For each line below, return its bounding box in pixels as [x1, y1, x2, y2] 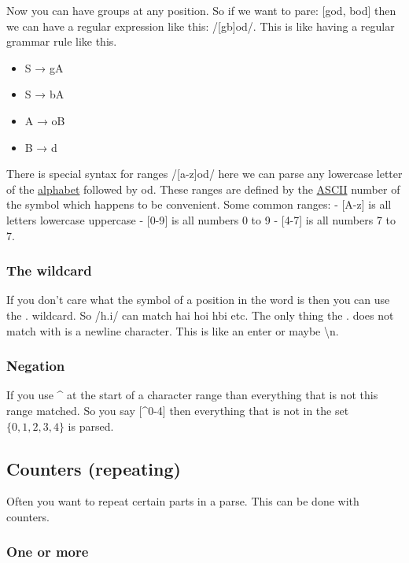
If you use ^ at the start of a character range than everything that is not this [6, 387, 378, 403]
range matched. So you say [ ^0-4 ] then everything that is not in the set [6, 402, 349, 418]
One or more [6, 542, 89, 561]
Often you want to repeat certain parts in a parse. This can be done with [6, 493, 359, 509]
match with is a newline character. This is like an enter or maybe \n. [6, 322, 339, 339]
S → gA [24, 59, 64, 76]
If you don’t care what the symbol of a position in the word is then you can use [6, 291, 390, 308]
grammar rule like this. [6, 33, 117, 50]
